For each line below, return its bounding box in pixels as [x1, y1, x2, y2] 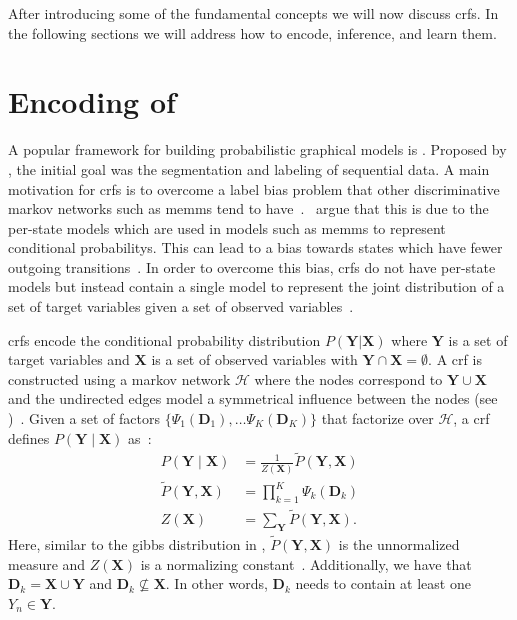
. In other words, [165, 573, 268, 594]
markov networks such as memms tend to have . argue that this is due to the [8, 198, 489, 219]
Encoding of [8, 81, 176, 122]
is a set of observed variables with [151, 349, 358, 370]
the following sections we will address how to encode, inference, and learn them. [8, 22, 497, 43]
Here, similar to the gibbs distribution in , [8, 534, 266, 555]
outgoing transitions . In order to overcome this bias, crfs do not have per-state [8, 256, 496, 277]
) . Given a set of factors [8, 408, 160, 429]
